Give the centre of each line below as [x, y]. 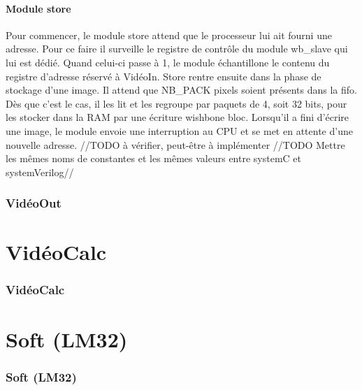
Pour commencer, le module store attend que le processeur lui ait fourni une [169, 35]
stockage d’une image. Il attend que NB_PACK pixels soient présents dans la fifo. [181, 90]
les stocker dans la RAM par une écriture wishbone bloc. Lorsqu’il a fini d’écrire [178, 117]
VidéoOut [34, 203]
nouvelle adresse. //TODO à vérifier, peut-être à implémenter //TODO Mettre [175, 144]
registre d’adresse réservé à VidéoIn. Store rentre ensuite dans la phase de [164, 76]
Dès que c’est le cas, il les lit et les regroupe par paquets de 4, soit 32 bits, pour [176, 103]
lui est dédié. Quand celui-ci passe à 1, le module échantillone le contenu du [168, 62]
